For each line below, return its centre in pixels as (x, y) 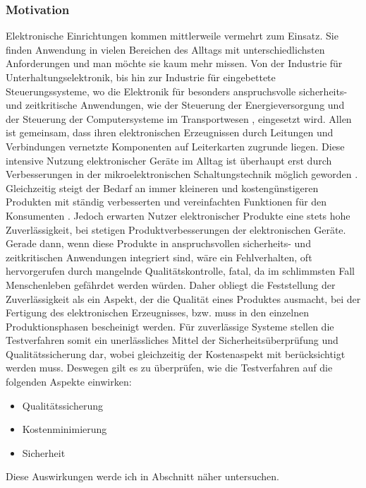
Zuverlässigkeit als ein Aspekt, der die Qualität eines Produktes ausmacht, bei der (183, 298)
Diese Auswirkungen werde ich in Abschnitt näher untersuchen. (142, 476)
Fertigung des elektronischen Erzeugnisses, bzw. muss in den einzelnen (157, 313)
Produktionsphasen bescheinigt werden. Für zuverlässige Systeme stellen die (170, 326)
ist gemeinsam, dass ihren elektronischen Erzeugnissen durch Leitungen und (170, 132)
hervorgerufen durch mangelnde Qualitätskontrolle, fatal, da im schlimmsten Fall (180, 271)
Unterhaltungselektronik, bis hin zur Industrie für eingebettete (141, 77)
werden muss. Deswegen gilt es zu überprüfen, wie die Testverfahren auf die (169, 368)
